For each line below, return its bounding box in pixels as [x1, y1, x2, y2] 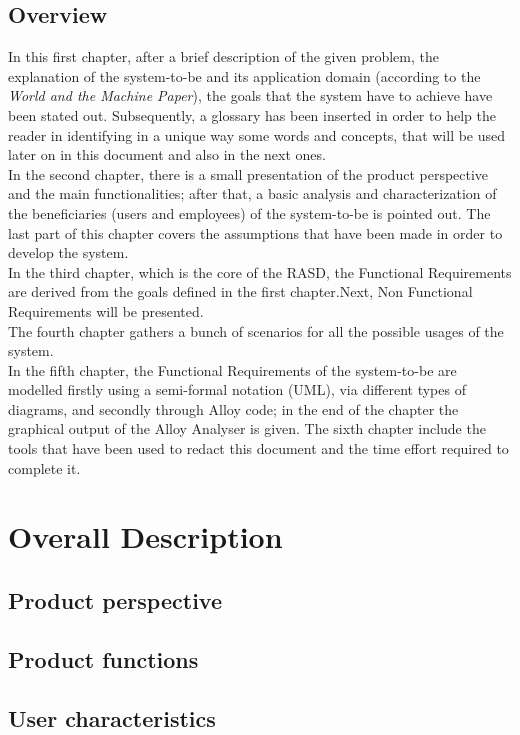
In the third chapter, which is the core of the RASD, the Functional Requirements [8, 261, 512, 282]
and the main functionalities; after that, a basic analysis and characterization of [8, 183, 497, 204]
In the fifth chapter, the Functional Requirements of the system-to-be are [8, 359, 457, 380]
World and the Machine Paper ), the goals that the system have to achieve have [8, 85, 493, 106]
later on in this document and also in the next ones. [8, 144, 326, 165]
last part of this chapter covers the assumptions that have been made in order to [8, 222, 503, 243]
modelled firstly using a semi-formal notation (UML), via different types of [8, 379, 466, 400]
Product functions [8, 643, 199, 674]
